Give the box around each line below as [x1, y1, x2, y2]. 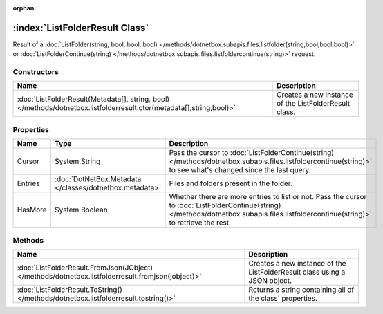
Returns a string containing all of [248, 284, 355, 294]
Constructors [12, 67, 59, 77]
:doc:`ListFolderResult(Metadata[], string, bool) [17, 94, 170, 104]
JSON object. [248, 275, 292, 285]
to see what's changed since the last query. [169, 165, 311, 175]
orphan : [12, 4, 37, 12]
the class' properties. [248, 293, 318, 303]
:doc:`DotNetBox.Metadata [54, 174, 142, 184]
